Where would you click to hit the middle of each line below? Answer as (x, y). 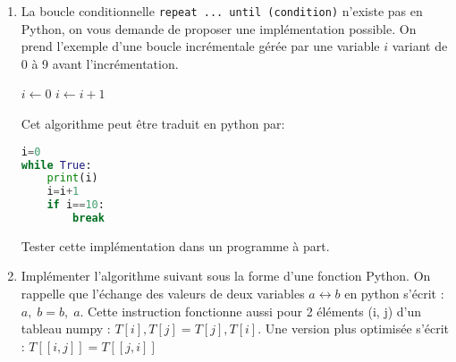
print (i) (72, 178)
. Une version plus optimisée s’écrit (354, 328)
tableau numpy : (66, 328)
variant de (420, 46)
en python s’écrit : (394, 294)
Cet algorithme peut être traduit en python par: (153, 124)
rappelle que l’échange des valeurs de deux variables (163, 294)
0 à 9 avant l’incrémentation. (100, 63)
